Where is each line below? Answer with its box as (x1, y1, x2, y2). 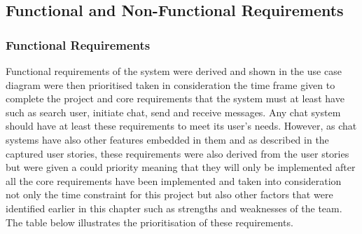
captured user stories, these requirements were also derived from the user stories (6, 146, 349, 160)
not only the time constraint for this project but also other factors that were (6, 187, 333, 202)
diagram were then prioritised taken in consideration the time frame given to (6, 77, 335, 92)
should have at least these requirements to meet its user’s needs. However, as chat (6, 118, 357, 133)
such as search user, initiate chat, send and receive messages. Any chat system (6, 104, 341, 119)
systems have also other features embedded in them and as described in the (6, 132, 329, 146)
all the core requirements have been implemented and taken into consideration (6, 173, 342, 188)
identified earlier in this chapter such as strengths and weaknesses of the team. (6, 200, 342, 215)
